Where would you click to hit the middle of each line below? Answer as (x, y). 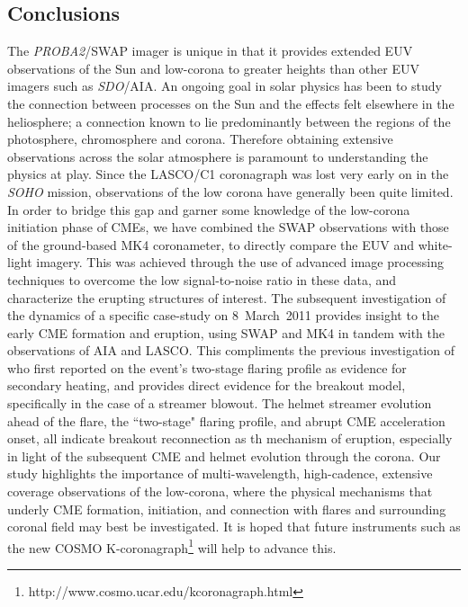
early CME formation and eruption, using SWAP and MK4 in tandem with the (226, 332)
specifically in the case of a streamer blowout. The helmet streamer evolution (220, 403)
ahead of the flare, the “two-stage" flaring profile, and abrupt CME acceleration (226, 420)
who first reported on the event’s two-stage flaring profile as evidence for (207, 367)
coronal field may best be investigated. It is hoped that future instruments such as (234, 527)
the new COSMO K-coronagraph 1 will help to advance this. (172, 546)
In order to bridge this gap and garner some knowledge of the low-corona (209, 209)
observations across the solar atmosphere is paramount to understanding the (218, 156)
